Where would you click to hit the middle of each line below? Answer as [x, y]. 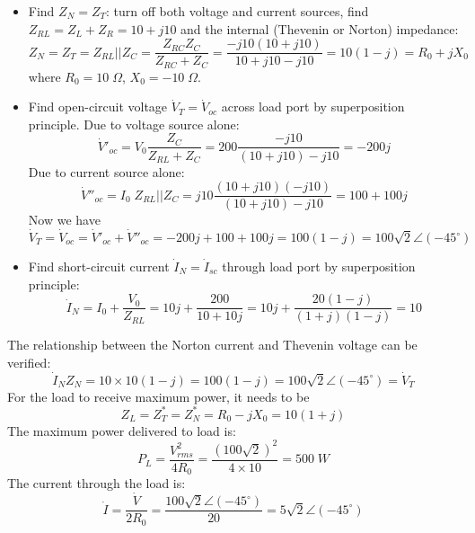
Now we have [64, 220]
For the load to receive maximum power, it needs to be [158, 396]
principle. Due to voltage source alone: [134, 124]
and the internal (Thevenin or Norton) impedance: [320, 28]
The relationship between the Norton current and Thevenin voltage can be [212, 345]
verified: [29, 362]
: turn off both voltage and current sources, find [237, 11]
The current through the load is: [97, 483]
